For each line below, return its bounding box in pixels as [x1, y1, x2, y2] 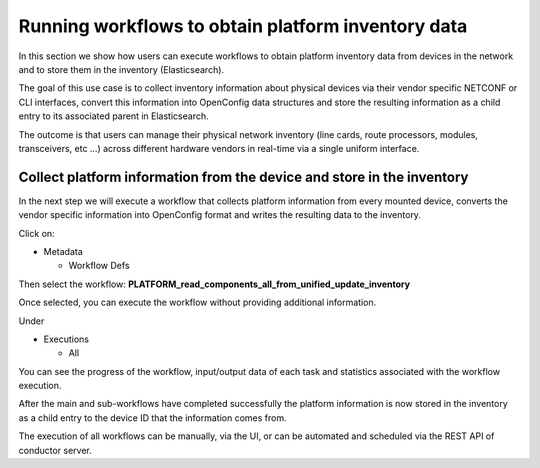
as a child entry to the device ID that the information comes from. [18, 411, 287, 424]
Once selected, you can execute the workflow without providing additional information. [18, 296, 377, 309]
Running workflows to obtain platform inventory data [18, 15, 468, 37]
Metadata [43, 245, 84, 257]
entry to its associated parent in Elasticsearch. [18, 110, 209, 122]
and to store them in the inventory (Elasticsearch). [18, 63, 225, 75]
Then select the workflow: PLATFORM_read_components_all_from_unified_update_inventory [18, 278, 410, 290]
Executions [43, 333, 90, 345]
